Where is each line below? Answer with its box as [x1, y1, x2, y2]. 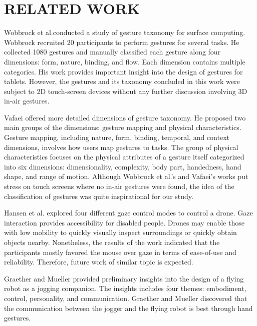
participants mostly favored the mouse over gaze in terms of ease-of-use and [4, 246, 236, 257]
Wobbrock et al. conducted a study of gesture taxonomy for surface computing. [4, 27, 245, 37]
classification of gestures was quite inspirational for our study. [4, 190, 193, 201]
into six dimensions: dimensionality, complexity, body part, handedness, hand [4, 161, 241, 171]
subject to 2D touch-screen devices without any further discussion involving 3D [4, 85, 247, 96]
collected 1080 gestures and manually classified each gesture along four [4, 46, 221, 57]
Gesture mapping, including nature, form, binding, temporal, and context [4, 132, 229, 142]
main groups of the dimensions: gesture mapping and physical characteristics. [4, 122, 241, 132]
